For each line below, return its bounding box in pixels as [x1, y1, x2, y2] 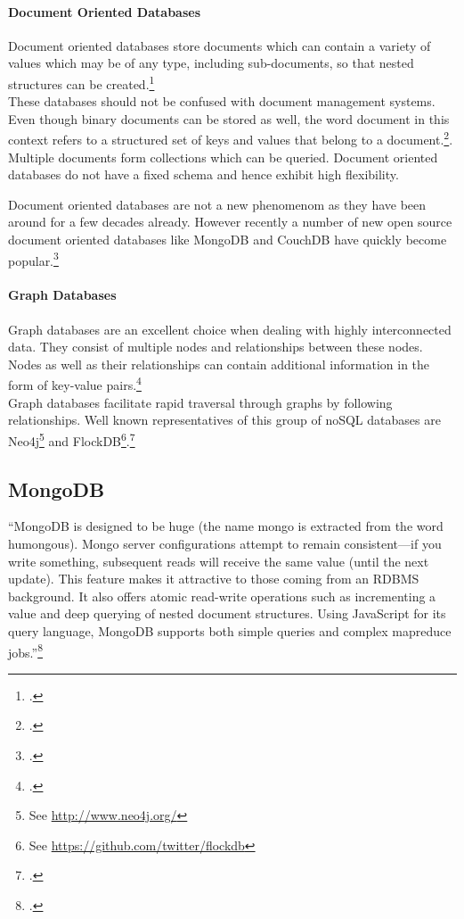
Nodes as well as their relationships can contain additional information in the [8, 354, 430, 373]
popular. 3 [8, 248, 59, 269]
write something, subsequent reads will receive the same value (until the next [8, 551, 429, 570]
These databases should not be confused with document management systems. [8, 92, 436, 111]
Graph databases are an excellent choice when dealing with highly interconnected [8, 319, 452, 338]
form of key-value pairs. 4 [8, 373, 142, 394]
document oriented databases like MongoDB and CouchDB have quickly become [8, 230, 447, 249]
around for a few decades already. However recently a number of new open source [8, 212, 452, 231]
